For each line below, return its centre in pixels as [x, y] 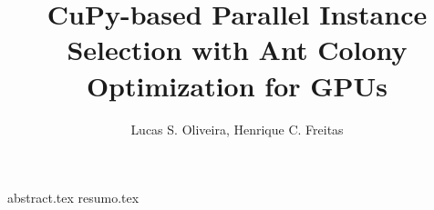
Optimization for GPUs [237, 85]
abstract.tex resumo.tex [73, 198]
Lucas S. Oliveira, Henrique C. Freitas [237, 129]
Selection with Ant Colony [237, 50]
